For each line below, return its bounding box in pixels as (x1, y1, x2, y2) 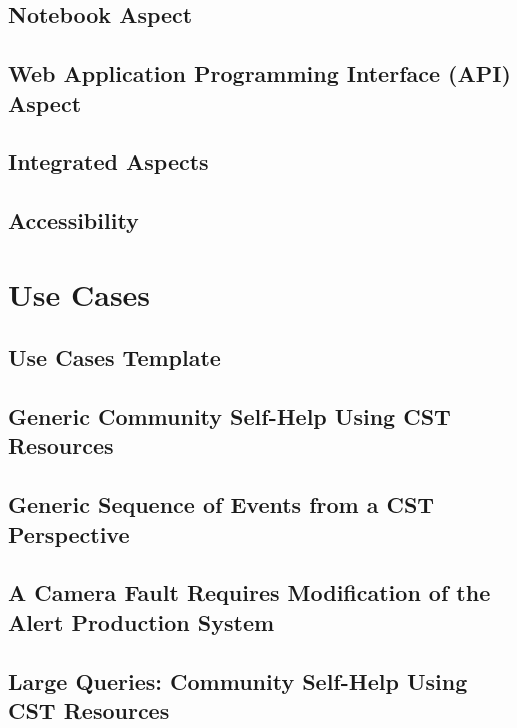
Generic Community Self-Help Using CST (8, 401, 451, 432)
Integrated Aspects (8, 146, 209, 177)
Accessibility (8, 205, 139, 236)
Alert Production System (8, 606, 275, 637)
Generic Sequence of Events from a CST (8, 489, 435, 520)
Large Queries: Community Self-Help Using (8, 665, 468, 696)
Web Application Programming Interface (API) (8, 58, 511, 89)
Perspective (8, 518, 130, 549)
